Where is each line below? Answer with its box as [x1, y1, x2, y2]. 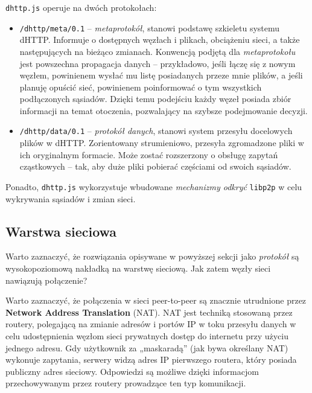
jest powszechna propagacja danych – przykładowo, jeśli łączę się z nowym [19, 57, 296, 69]
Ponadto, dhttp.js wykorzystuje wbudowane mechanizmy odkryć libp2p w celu [5, 180, 302, 193]
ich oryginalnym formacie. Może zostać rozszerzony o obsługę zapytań [19, 148, 278, 161]
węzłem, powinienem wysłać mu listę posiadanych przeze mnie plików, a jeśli [19, 69, 303, 81]
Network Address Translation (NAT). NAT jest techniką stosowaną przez [5, 305, 293, 318]
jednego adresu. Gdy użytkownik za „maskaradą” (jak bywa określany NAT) [5, 341, 288, 354]
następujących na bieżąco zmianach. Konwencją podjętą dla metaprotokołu [19, 45, 296, 57]
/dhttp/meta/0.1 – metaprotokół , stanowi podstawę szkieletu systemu [19, 21, 280, 34]
